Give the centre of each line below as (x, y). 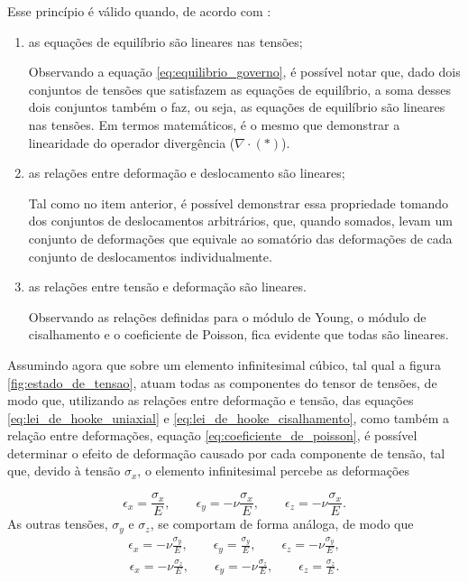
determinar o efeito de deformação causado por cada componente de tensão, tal (226, 453)
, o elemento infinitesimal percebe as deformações (274, 471)
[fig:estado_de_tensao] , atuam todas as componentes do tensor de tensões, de (222, 382)
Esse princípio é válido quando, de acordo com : (139, 11)
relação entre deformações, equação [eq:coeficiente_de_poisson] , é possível (212, 435)
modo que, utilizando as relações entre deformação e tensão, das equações (211, 400)
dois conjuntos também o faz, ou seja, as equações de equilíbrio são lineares (237, 107)
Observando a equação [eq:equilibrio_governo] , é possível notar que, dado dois (244, 72)
